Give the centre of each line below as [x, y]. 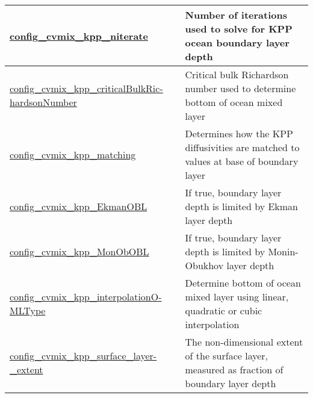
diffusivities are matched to [242, 147]
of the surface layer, [227, 356]
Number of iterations [236, 15]
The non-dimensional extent [244, 342]
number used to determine [240, 88]
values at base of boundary [242, 161]
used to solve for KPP [239, 29]
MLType [28, 310]
